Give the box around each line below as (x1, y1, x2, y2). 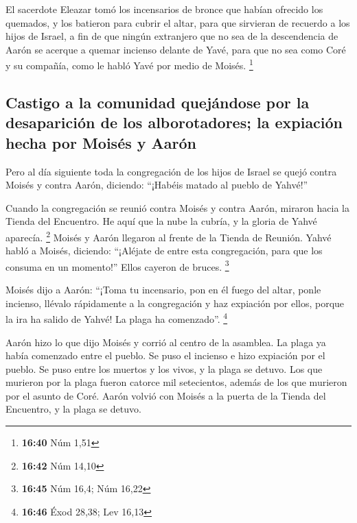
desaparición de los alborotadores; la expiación (5, 112, 343, 133)
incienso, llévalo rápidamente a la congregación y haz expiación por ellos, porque (5, 295, 345, 310)
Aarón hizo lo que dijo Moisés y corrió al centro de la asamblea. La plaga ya (5, 335, 326, 349)
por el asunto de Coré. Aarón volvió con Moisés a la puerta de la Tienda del (5, 388, 326, 402)
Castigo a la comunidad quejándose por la (5, 92, 310, 113)
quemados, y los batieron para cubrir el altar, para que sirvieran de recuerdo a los (5, 15, 350, 29)
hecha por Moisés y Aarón (5, 132, 197, 153)
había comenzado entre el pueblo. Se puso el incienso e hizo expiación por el (5, 348, 325, 363)
